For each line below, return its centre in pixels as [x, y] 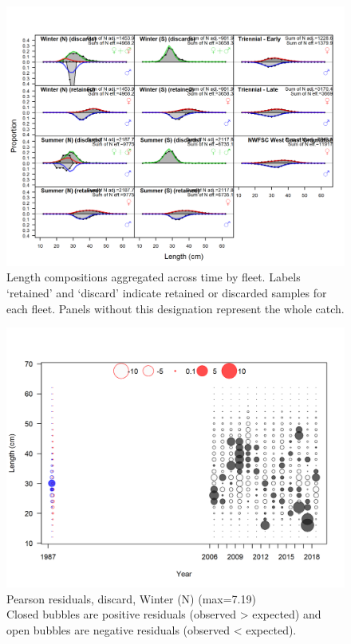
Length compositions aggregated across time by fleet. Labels [154, 277]
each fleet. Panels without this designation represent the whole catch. [175, 308]
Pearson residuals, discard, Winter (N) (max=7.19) [131, 598]
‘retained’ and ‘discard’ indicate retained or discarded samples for [167, 293]
